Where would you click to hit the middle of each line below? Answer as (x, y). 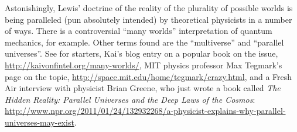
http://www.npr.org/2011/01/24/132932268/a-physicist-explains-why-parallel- (145, 111)
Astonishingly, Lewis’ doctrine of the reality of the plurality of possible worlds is (149, 8)
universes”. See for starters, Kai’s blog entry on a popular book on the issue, (141, 53)
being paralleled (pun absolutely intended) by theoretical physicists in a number (148, 19)
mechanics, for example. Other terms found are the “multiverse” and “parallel (144, 42)
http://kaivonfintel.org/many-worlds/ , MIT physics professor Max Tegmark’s (144, 65)
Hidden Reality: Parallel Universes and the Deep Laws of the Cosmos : (130, 99)
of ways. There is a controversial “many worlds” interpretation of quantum (139, 31)
